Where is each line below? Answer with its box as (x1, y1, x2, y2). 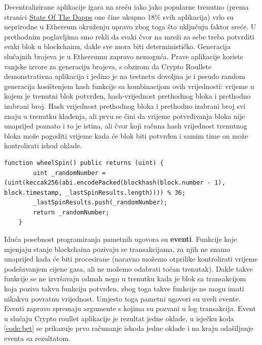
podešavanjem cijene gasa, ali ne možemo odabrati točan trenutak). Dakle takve (4, 263, 253, 274)
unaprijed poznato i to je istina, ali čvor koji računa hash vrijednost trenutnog (4, 120, 247, 131)
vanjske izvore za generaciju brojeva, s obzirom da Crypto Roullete (4, 61, 212, 71)
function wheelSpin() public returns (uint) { (4, 159, 164, 166)
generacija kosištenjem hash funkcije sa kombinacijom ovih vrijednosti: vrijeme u (4, 80, 254, 91)
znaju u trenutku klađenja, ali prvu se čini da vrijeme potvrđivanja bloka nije (4, 110, 245, 121)
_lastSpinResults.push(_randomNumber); (33, 199, 168, 206)
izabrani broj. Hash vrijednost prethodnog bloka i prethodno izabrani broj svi (4, 100, 246, 111)
